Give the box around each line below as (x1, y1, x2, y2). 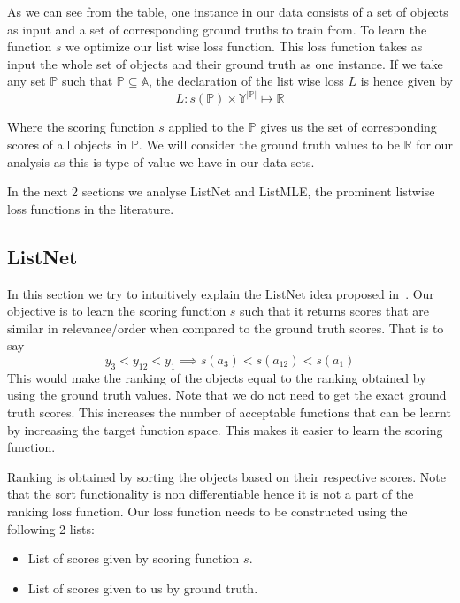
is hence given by (360, 72, 453, 90)
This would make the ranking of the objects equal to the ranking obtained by (7, 368, 426, 386)
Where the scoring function (7, 118, 155, 136)
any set (7, 72, 46, 90)
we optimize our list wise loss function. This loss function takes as (65, 37, 423, 56)
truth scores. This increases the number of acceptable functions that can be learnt (7, 402, 451, 421)
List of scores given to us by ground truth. (27, 578, 258, 597)
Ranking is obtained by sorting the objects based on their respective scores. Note (7, 467, 446, 485)
